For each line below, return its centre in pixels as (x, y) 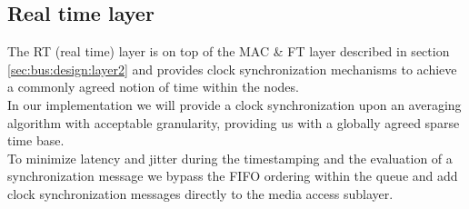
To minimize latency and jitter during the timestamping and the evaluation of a (230, 158)
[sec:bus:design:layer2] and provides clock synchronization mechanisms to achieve (232, 69)
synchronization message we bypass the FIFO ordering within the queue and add (233, 176)
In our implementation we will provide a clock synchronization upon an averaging (234, 104)
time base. (36, 140)
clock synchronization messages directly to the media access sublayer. (200, 193)
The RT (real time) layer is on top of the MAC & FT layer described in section (229, 51)
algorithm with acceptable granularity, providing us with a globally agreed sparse (234, 122)
